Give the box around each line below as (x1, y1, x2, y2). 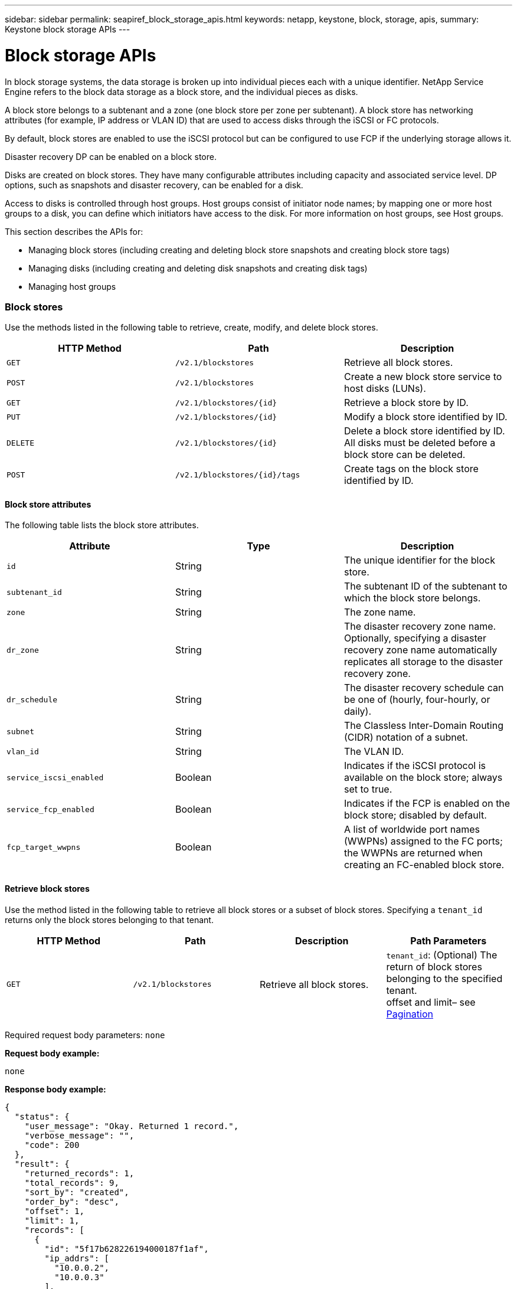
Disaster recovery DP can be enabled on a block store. (5, 151, 217, 162)
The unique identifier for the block (343, 554, 495, 567)
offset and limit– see (386, 996, 476, 1008)
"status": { (14, 1111, 70, 1121)
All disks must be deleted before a (343, 437, 496, 449)
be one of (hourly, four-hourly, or (343, 693, 490, 706)
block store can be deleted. (343, 449, 466, 461)
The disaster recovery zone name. (343, 620, 496, 633)
